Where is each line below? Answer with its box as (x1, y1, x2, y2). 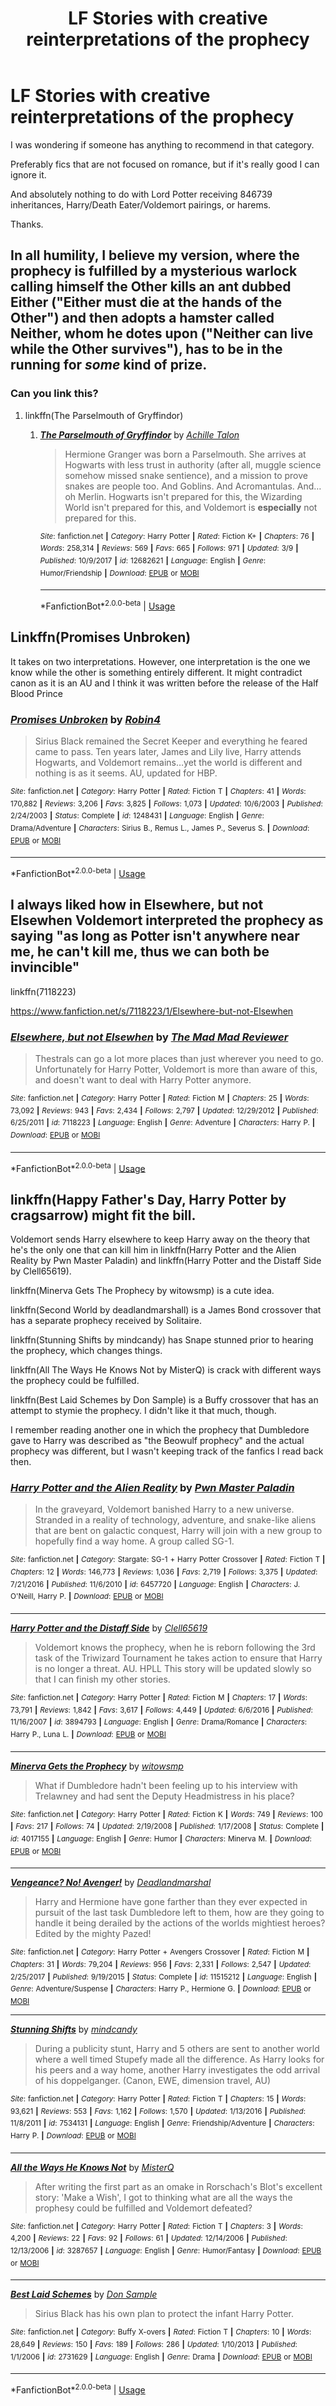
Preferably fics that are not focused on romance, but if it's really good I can (10, 158, 320, 170)
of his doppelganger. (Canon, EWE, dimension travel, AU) (34, 2074, 272, 2086)
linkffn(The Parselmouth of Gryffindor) (24, 409, 184, 421)
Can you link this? (10, 387, 99, 401)
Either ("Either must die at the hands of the (10, 294, 283, 311)
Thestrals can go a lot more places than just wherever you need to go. (34, 1053, 324, 1065)
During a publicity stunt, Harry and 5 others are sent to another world (34, 2042, 320, 2054)
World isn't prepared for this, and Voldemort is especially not (64, 501, 318, 513)
